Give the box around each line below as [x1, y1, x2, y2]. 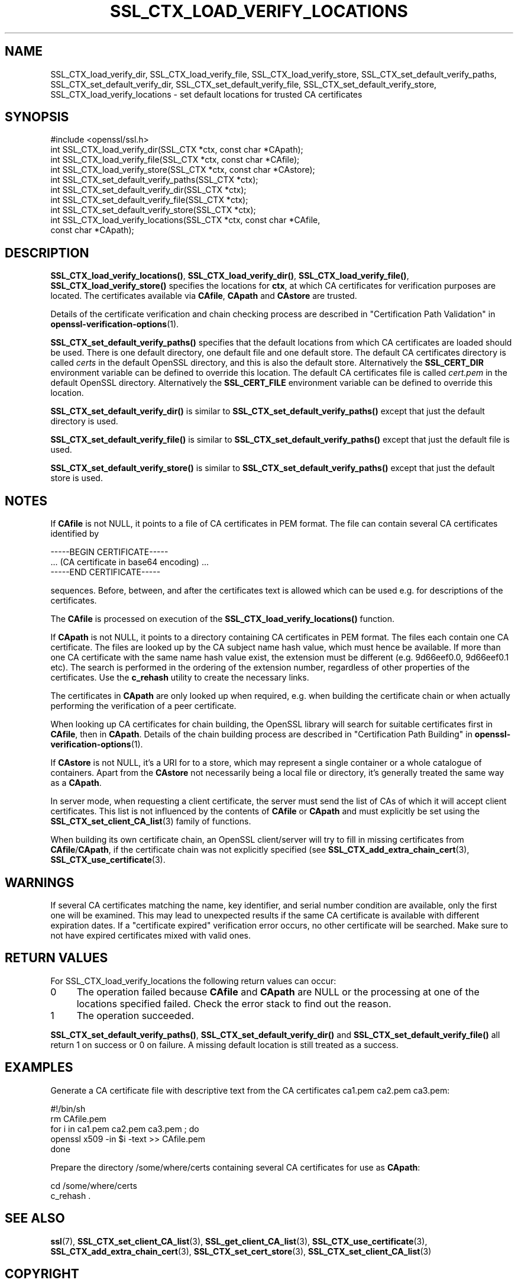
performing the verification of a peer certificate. [50, 701, 237, 711]
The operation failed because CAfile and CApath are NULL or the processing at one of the [76, 985, 480, 998]
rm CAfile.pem [50, 1113, 106, 1124]
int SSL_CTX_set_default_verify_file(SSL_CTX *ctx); [50, 195, 248, 205]
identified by [50, 528, 99, 539]
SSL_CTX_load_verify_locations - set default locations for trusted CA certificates [50, 89, 362, 99]
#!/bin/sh [50, 1103, 86, 1114]
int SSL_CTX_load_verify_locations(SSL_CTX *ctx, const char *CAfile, [50, 215, 320, 225]
